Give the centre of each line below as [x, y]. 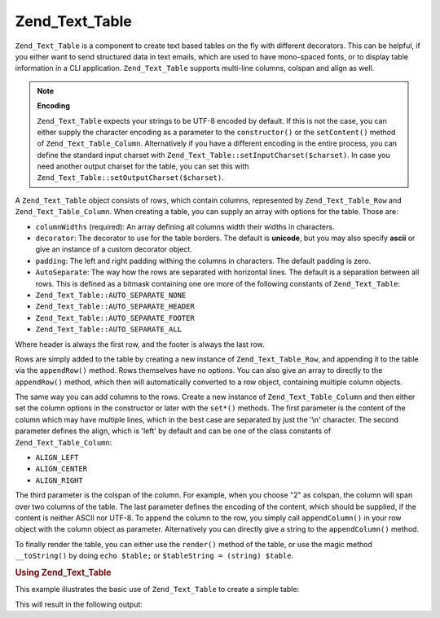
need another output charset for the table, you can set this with [143, 166]
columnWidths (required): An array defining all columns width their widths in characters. [185, 226]
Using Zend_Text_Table [63, 572]
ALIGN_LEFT [57, 458]
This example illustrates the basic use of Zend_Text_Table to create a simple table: [157, 590]
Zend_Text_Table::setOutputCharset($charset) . [130, 178]
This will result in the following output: [79, 604]
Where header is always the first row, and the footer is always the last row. [140, 344]
